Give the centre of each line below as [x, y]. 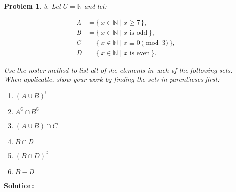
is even [140, 53]
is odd [139, 33]
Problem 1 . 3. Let [32, 6]
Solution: [19, 185]
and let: [95, 6]
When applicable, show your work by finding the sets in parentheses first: [112, 79]
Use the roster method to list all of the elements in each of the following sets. [118, 69]
